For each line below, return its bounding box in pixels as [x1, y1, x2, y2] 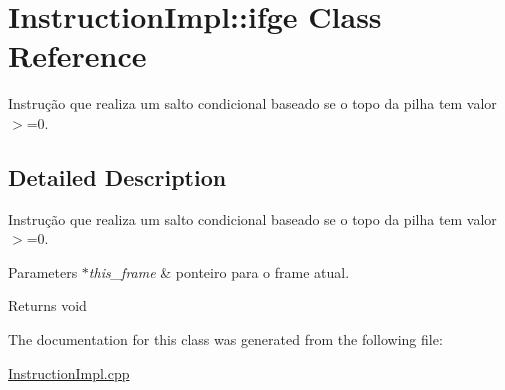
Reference [8, 35, 147, 76]
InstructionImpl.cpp [8, 362, 130, 383]
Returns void [8, 295, 87, 316]
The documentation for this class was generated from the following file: [8, 329, 443, 350]
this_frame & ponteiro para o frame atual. [88, 261, 350, 282]
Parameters [8, 261, 78, 282]
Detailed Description [8, 161, 227, 192]
